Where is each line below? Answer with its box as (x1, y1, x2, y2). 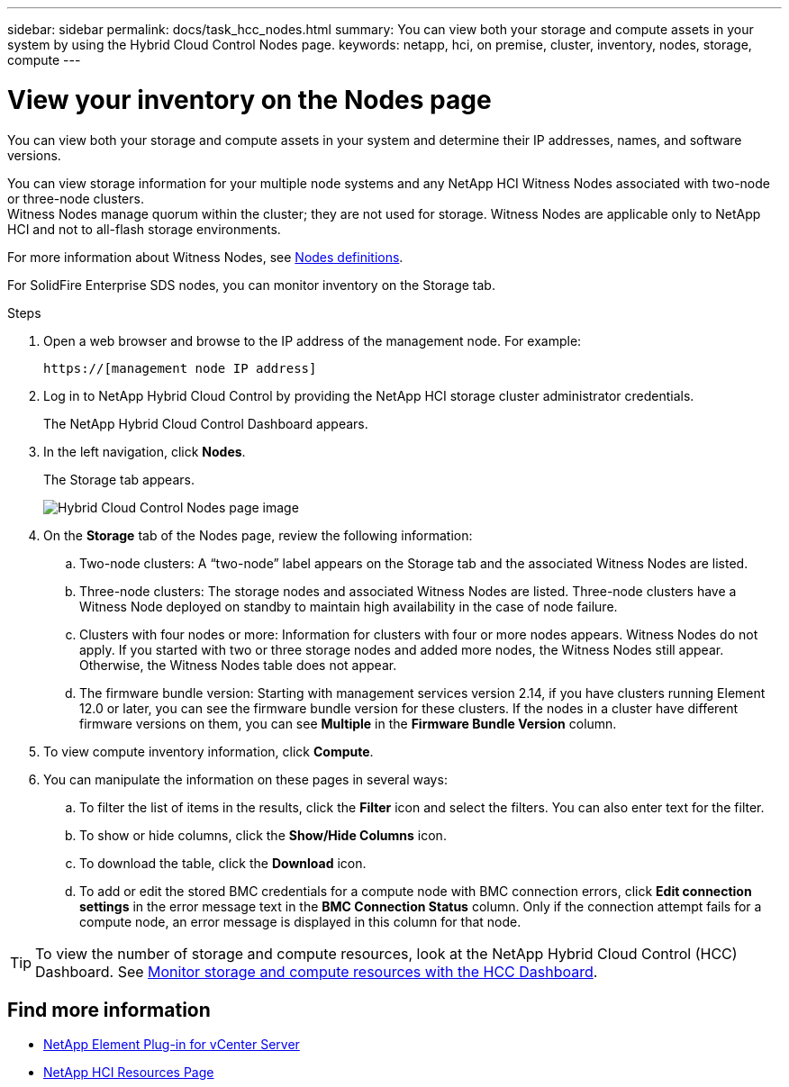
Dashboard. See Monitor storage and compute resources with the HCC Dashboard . (35, 962, 598, 981)
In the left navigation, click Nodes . (43, 443, 246, 459)
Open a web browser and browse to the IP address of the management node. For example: (43, 332, 582, 349)
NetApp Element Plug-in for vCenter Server (43, 1037, 300, 1053)
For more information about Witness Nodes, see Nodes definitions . (7, 249, 404, 265)
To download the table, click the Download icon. (79, 855, 367, 871)
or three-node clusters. (7, 190, 144, 206)
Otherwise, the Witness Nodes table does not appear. (79, 657, 397, 673)
